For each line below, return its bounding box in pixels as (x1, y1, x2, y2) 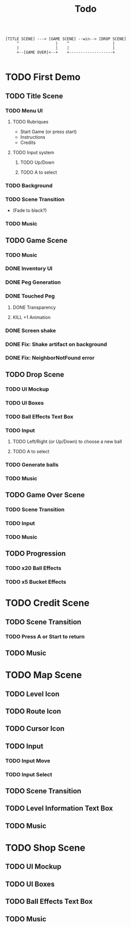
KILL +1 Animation (12, 314, 51, 320)
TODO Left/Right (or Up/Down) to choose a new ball (12, 438, 122, 445)
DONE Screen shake (5, 327, 56, 334)
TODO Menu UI (5, 107, 43, 114)
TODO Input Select (5, 771, 53, 778)
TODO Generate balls (5, 461, 59, 468)
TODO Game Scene (5, 236, 68, 245)
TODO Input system (12, 150, 55, 156)
